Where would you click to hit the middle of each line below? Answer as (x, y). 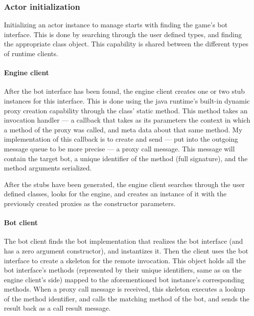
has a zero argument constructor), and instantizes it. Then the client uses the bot (126, 250)
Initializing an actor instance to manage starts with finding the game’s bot (116, 25)
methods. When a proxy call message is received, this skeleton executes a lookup (125, 289)
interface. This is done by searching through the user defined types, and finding (123, 34)
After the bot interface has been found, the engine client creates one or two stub (124, 91)
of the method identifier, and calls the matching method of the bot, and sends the (127, 298)
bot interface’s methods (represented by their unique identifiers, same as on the (123, 270)
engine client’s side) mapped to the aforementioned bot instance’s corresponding (124, 279)
